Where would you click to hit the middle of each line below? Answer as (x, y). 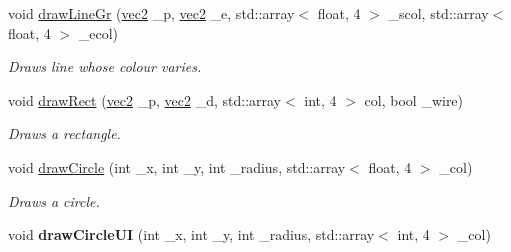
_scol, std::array (438, 13)
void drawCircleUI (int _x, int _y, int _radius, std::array (191, 234)
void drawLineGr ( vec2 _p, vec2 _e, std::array (151, 13)
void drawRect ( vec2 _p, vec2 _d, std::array (145, 99)
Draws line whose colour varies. (105, 66)
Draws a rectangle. (64, 133)
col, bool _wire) (414, 99)
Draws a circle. (54, 200)
